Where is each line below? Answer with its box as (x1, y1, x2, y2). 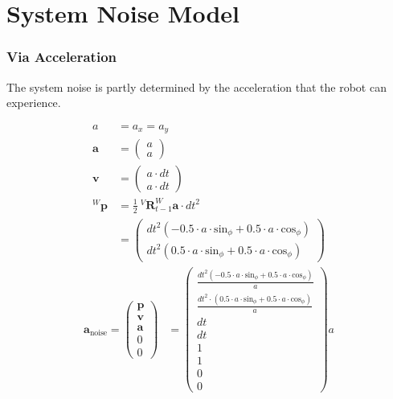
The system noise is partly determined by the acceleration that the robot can (6, 78, 387, 95)
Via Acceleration (6, 47, 117, 67)
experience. (6, 94, 61, 111)
